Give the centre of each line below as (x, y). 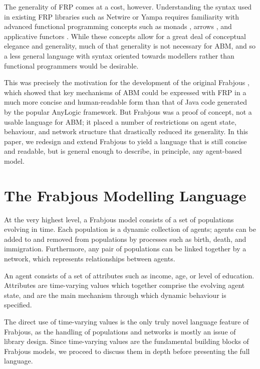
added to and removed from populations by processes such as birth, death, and (125, 239)
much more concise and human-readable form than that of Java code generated (125, 102)
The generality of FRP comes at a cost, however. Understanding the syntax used (128, 7)
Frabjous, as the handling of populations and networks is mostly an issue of (120, 331)
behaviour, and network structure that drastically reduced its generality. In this (126, 131)
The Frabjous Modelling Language (125, 195)
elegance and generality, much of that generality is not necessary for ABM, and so (130, 46)
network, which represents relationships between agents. (90, 258)
